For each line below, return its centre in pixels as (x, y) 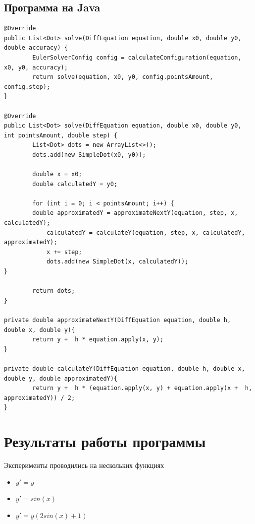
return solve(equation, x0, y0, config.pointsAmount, (123, 77)
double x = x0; (57, 174)
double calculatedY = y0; (75, 184)
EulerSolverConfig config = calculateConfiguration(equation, (137, 57)
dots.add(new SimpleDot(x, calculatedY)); (117, 262)
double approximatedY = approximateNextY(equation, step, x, (135, 213)
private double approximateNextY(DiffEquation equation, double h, (118, 320)
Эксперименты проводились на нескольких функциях (84, 465)
